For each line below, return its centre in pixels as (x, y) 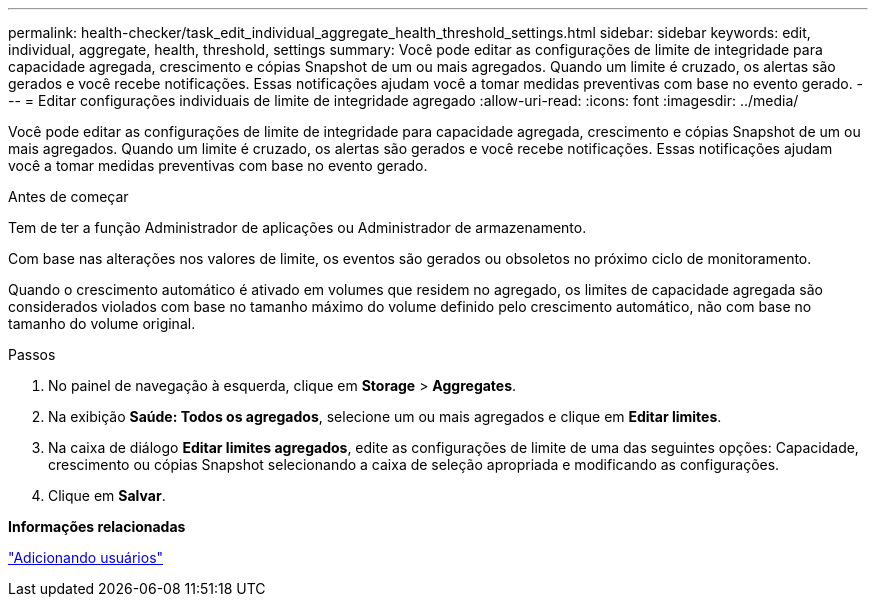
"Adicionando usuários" (86, 557)
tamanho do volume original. (102, 323)
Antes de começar (68, 196)
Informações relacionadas (97, 526)
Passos (32, 354)
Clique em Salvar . (107, 495)
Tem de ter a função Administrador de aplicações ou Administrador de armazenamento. (297, 227)
